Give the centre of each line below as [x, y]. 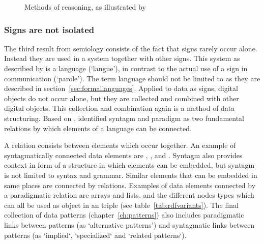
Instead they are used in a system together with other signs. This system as [122, 58]
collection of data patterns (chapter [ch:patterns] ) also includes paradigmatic [124, 215]
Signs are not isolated [49, 29]
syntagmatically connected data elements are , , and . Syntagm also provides [123, 155]
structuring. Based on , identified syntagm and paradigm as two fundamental [124, 118]
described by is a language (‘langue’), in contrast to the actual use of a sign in [126, 68]
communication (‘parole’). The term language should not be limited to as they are [132, 78]
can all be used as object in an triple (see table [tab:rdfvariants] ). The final [121, 205]
